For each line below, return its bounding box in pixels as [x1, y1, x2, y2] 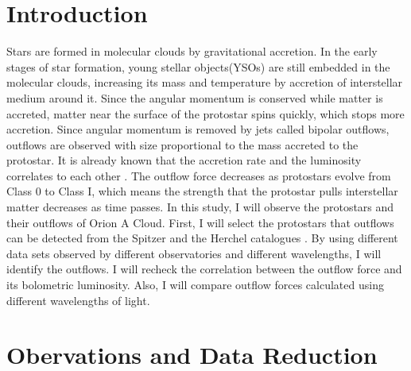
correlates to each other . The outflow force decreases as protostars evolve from [6, 167, 391, 184]
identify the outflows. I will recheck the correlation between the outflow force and [6, 261, 402, 277]
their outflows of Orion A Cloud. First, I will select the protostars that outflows [6, 214, 394, 230]
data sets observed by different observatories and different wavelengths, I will [6, 245, 382, 261]
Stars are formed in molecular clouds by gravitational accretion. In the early [6, 43, 378, 60]
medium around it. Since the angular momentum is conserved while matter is [6, 89, 383, 106]
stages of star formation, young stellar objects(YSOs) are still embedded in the [6, 58, 390, 75]
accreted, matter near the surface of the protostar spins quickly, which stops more [6, 105, 405, 122]
